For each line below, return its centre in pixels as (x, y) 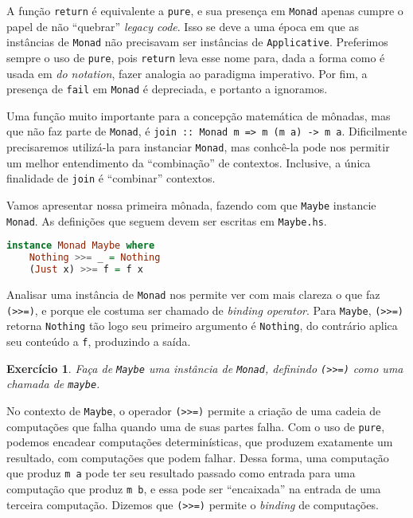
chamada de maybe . (53, 384)
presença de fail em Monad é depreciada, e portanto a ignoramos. (167, 89)
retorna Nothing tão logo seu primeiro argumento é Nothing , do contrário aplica (202, 326)
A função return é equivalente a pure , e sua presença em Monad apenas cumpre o (205, 10)
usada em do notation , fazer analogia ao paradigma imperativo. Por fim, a (187, 73)
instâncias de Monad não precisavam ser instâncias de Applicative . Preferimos (197, 42)
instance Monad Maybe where (81, 246)
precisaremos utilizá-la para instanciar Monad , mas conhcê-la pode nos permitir (198, 147)
